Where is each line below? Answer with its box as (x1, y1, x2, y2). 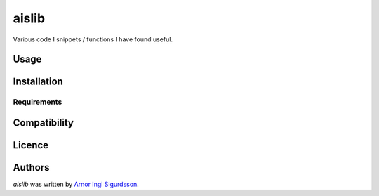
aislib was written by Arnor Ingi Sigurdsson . (13, 180, 140, 189)
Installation (13, 76, 63, 88)
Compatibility (13, 117, 74, 129)
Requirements (13, 97, 62, 107)
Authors (13, 162, 50, 174)
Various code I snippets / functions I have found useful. (13, 35, 173, 44)
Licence (13, 139, 49, 151)
